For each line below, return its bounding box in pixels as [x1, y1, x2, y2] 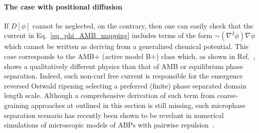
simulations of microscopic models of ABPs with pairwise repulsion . [4, 119, 215, 130]
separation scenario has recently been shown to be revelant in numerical [4, 109, 224, 120]
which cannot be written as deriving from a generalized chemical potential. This [4, 41, 249, 51]
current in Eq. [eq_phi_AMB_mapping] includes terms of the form [4, 30, 213, 40]
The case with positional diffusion [4, 1, 122, 11]
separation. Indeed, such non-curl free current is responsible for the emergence [4, 70, 243, 81]
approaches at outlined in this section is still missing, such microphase [31, 99, 246, 110]
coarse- [217, 90, 239, 100]
